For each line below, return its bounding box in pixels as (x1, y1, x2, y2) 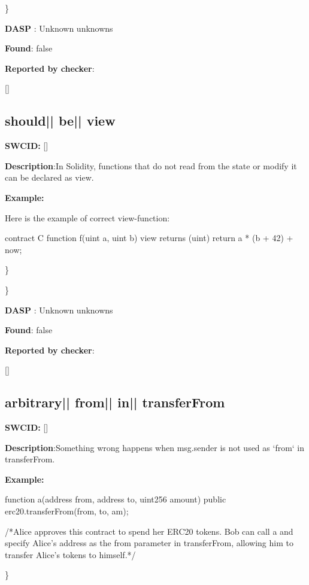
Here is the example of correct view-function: (5, 211, 170, 224)
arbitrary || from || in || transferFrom (5, 393, 225, 412)
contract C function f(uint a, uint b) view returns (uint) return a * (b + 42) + (5, 231, 293, 244)
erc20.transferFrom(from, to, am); (5, 505, 129, 517)
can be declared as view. (5, 171, 94, 184)
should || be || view (5, 111, 116, 130)
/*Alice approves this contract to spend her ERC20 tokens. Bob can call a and (5, 525, 293, 537)
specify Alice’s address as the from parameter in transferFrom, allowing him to (5, 537, 293, 549)
